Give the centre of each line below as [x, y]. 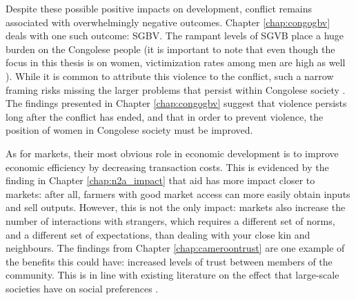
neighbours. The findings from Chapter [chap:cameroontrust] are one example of [175, 248]
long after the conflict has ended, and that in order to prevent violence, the [165, 116]
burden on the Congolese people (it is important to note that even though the [170, 49]
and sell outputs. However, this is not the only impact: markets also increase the [176, 207]
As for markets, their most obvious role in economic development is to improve [172, 153]
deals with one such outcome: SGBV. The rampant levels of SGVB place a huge [175, 36]
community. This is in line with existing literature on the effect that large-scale [172, 275]
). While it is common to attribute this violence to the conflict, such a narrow [170, 76]
